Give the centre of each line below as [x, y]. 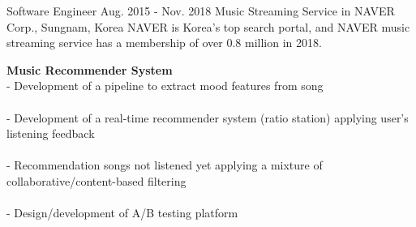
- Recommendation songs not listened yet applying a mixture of [165, 165]
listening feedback [51, 133]
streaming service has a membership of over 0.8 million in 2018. [164, 43]
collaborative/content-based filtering [96, 180]
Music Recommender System [90, 69]
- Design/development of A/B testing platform [122, 213]
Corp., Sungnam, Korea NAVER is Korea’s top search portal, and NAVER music [208, 26]
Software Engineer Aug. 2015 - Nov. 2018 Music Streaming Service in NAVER [201, 11]
